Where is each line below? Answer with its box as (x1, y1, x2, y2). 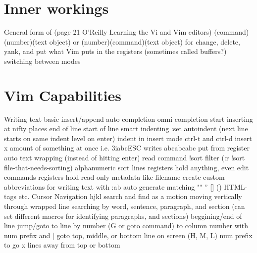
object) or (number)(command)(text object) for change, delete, (49, 36, 240, 47)
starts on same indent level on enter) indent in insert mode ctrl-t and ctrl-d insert (4, 133, 252, 143)
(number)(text (4, 36, 48, 47)
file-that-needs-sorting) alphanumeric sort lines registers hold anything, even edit (4, 162, 249, 172)
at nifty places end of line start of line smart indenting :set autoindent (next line (4, 123, 248, 134)
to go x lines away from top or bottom (4, 240, 120, 250)
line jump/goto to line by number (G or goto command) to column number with (4, 220, 248, 231)
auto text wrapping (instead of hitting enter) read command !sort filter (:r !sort (4, 152, 245, 162)
